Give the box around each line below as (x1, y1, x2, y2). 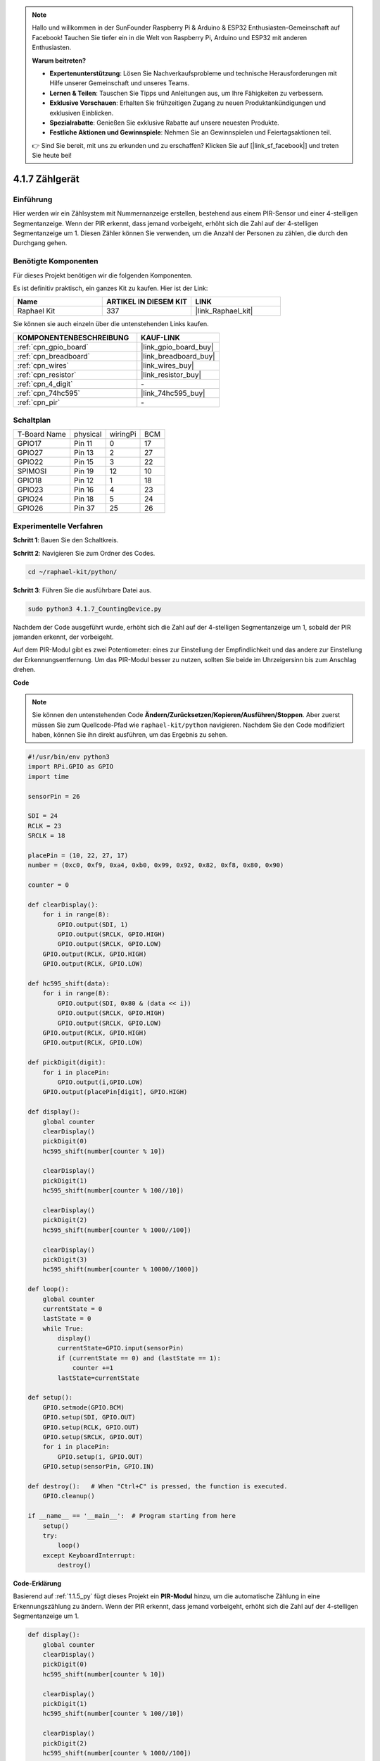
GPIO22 (17, 457, 44, 467)
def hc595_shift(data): (27, 980, 110, 988)
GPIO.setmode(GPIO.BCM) (42, 1403, 125, 1412)
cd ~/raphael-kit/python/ (27, 568, 118, 575)
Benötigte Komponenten (13, 256, 99, 266)
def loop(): (27, 1286, 70, 1293)
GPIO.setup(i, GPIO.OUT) (57, 1452, 144, 1461)
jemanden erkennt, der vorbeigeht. (13, 633, 114, 641)
